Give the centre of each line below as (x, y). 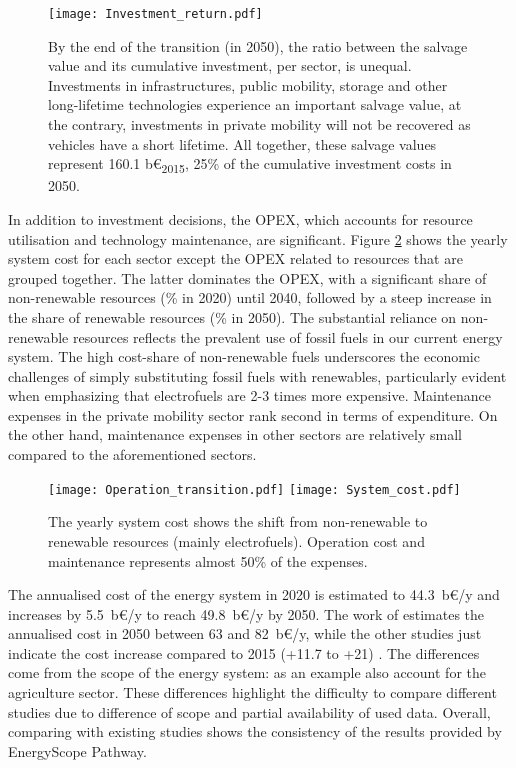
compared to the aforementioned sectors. (132, 454)
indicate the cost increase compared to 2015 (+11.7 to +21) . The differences (244, 652)
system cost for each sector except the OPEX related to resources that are (235, 258)
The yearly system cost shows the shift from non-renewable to (238, 521)
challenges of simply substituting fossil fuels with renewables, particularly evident (257, 375)
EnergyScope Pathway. (77, 750)
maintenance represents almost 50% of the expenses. (208, 560)
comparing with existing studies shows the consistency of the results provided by (255, 731)
